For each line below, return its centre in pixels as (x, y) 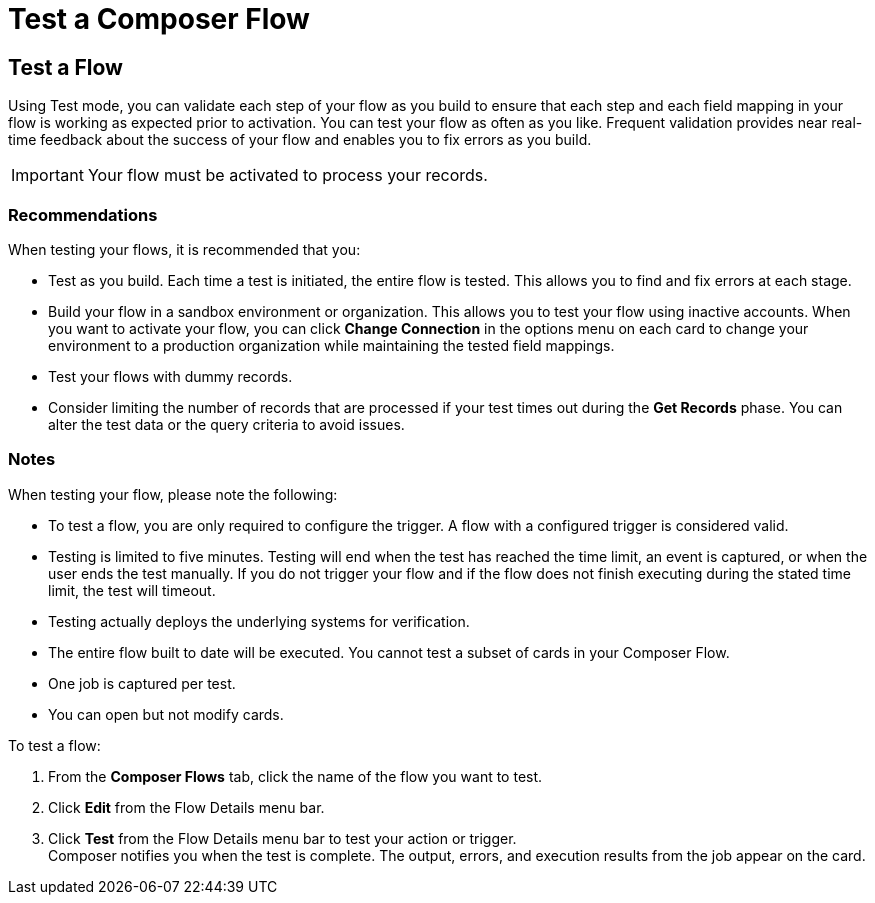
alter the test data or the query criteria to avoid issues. (226, 424)
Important (47, 175)
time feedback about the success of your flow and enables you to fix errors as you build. (300, 140)
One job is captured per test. (142, 683)
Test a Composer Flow (159, 19)
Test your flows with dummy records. (170, 376)
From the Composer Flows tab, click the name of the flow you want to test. (295, 776)
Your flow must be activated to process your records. (287, 175)
